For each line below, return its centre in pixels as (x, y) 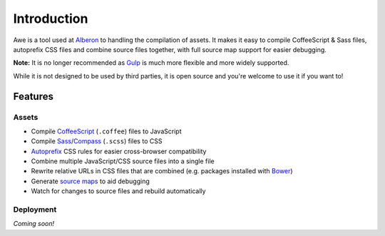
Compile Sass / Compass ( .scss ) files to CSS (97, 141)
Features (33, 96)
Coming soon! (34, 224)
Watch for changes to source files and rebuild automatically (118, 191)
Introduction (51, 19)
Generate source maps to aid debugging (90, 181)
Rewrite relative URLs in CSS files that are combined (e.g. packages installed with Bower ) (162, 171)
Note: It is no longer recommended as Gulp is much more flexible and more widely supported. (151, 63)
